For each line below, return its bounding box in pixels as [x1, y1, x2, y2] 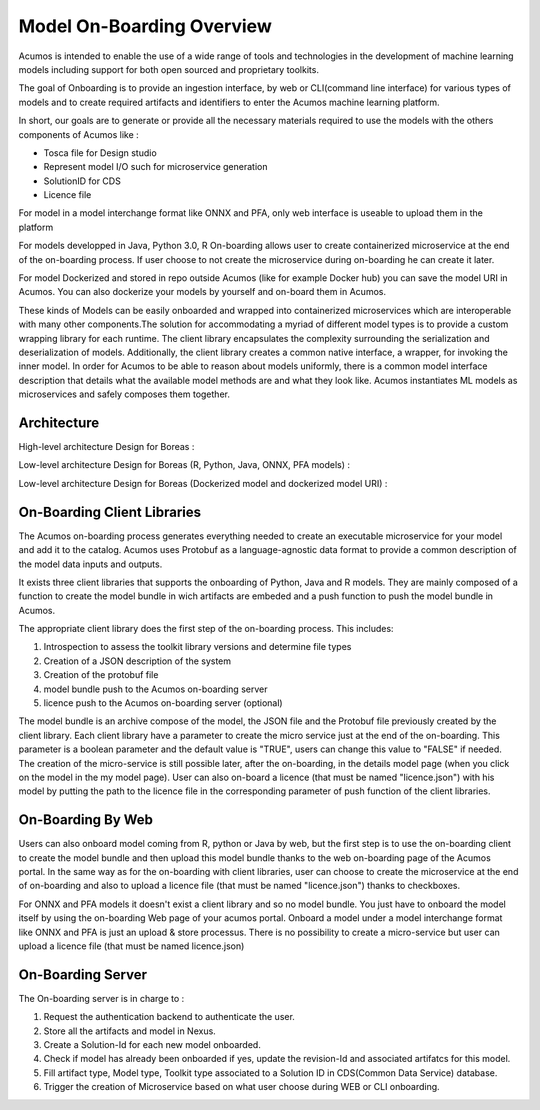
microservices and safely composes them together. [18, 388, 230, 400]
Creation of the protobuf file [43, 669, 159, 681]
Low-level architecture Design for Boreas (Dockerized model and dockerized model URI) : [18, 477, 388, 489]
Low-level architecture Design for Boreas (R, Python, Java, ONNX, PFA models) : [18, 459, 350, 471]
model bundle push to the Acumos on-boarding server [43, 683, 268, 695]
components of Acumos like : [18, 128, 139, 140]
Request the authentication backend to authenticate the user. [43, 1011, 295, 1023]
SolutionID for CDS [43, 175, 122, 187]
